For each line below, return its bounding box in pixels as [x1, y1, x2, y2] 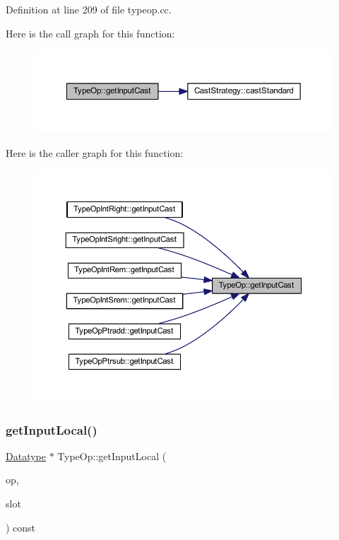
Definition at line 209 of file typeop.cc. [6, 2, 172, 16]
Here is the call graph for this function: [6, 25, 175, 40]
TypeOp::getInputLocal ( [57, 448, 167, 463]
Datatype [6, 448, 46, 463]
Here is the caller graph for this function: [6, 145, 184, 160]
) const [6, 520, 36, 534]
